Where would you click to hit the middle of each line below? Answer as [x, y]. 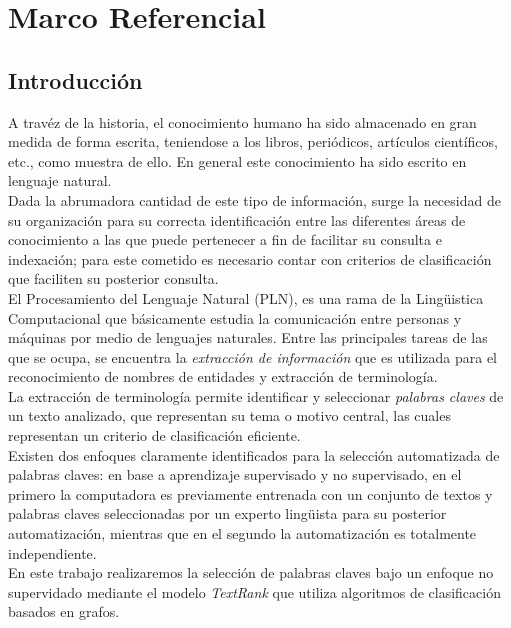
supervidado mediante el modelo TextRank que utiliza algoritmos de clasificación [254, 591]
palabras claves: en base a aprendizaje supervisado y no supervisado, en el [235, 474]
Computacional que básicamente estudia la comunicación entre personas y [235, 317]
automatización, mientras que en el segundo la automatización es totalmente [242, 533]
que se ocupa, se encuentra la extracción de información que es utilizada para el [253, 356]
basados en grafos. [64, 611]
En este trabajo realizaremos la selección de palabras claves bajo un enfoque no [251, 572]
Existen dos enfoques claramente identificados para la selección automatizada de [254, 454]
